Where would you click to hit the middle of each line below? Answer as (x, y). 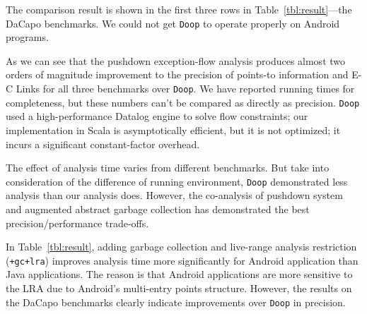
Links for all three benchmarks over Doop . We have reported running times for (185, 89)
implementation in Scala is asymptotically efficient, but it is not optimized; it (173, 129)
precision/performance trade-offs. (77, 223)
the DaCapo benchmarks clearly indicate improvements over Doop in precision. (176, 302)
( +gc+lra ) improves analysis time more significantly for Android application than (182, 260)
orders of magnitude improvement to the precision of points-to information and (177, 74)
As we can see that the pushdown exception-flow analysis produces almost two (176, 60)
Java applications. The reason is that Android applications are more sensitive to (179, 274)
